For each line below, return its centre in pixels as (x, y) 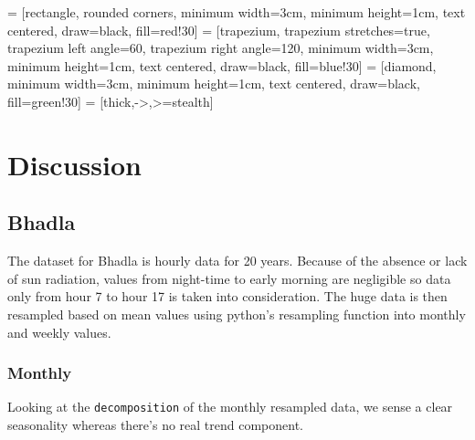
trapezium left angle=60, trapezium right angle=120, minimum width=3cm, (221, 48)
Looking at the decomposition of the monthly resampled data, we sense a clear (230, 407)
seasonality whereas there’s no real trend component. (156, 424)
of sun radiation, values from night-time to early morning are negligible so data (229, 278)
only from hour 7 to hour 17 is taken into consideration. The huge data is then (227, 296)
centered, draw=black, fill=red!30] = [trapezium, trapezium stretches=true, (219, 30)
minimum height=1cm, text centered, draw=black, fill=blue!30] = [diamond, (222, 65)
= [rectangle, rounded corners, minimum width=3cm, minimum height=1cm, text (237, 12)
